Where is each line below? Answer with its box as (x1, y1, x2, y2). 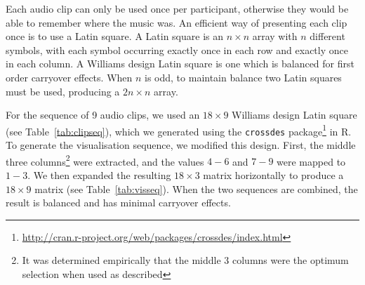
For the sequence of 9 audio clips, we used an (6, 107, 200, 122)
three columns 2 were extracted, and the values (6, 152, 204, 168)
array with (252, 29, 298, 44)
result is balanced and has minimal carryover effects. (6, 195, 231, 210)
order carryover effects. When (6, 69, 133, 84)
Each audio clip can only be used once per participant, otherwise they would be (6, 1, 349, 15)
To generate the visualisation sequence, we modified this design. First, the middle (6, 138, 356, 152)
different (310, 29, 345, 44)
